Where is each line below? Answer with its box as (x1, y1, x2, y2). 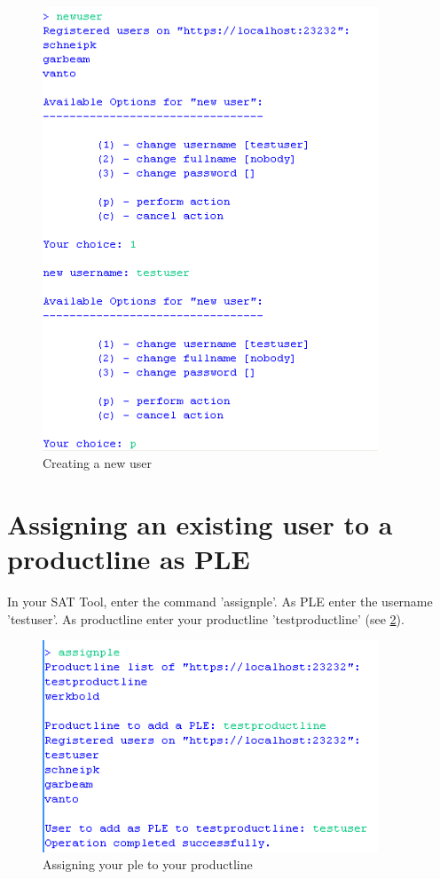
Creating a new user (43, 454, 153, 472)
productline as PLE (7, 541, 250, 577)
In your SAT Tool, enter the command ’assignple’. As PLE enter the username (7, 592, 433, 611)
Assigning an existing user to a (7, 505, 393, 542)
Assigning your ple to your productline (43, 855, 253, 874)
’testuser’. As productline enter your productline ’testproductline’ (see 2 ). (7, 609, 405, 628)
